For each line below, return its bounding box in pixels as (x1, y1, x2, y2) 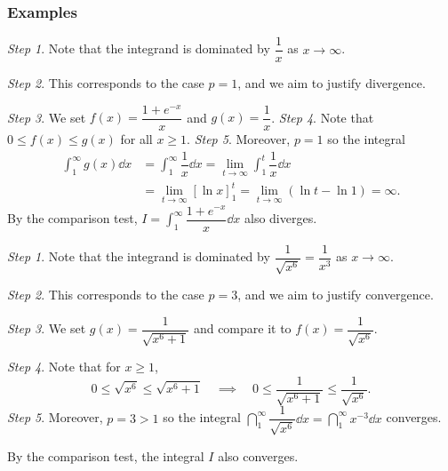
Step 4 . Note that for (7, 357, 121, 376)
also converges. (218, 446, 299, 465)
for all (120, 130, 153, 148)
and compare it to (193, 319, 292, 338)
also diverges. (244, 209, 317, 227)
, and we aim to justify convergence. (237, 285, 434, 304)
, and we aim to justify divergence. (237, 74, 426, 92)
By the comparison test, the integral (7, 446, 204, 465)
